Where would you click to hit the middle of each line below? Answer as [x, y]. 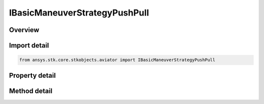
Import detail [29, 45]
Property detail [33, 75]
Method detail [31, 91]
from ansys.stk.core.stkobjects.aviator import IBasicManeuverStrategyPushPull [117, 60]
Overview [24, 30]
